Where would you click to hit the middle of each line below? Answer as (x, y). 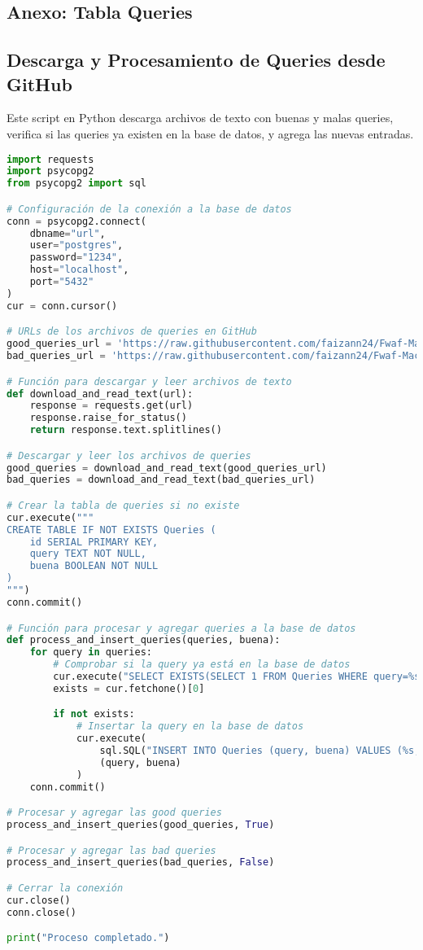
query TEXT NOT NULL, (88, 554)
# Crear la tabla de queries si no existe (123, 505)
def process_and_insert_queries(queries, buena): (144, 640)
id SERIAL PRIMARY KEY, (94, 542)
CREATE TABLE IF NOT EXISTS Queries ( (111, 530)
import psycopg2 (50, 171)
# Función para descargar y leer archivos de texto (149, 381)
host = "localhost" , (79, 270)
